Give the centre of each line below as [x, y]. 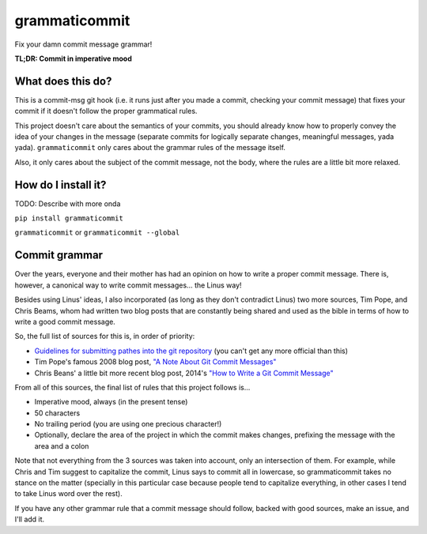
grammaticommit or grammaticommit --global [97, 232]
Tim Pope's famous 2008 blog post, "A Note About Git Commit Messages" [155, 362]
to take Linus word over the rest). [68, 494]
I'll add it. [30, 519]
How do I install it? [60, 184]
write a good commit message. [65, 322]
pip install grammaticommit [69, 218]
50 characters [57, 413]
